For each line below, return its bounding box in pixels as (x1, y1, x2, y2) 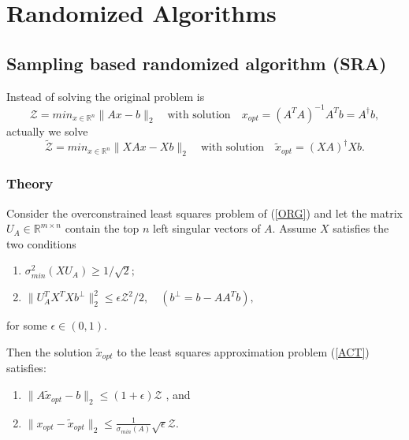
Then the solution (6, 344, 92, 360)
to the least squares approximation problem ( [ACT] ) (117, 344, 370, 360)
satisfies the (333, 220, 389, 237)
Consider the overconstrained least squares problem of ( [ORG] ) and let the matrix (6, 204, 403, 221)
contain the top (65, 220, 139, 237)
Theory (6, 173, 54, 193)
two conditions (6, 235, 76, 252)
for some (6, 317, 47, 334)
